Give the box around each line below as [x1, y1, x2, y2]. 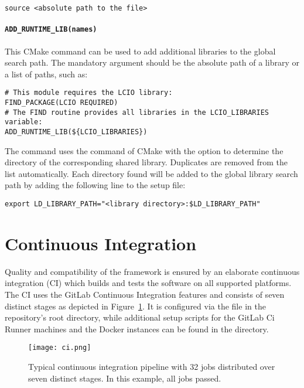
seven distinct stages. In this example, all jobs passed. [28, 372, 221, 384]
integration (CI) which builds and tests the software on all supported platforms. [5, 277, 292, 289]
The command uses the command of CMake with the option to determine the [5, 144, 283, 156]
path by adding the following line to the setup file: [5, 179, 186, 191]
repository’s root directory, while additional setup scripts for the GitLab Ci [5, 311, 275, 324]
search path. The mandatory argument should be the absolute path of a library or [5, 56, 299, 69]
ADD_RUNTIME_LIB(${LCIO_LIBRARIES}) [5, 127, 148, 136]
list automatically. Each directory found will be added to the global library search [5, 167, 298, 179]
